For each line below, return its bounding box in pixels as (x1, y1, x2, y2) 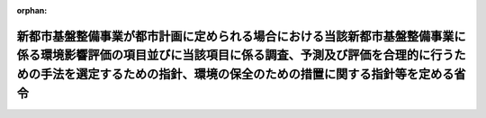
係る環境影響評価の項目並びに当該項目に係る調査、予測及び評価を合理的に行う (16, 48, 454, 63)
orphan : (16, 5, 48, 15)
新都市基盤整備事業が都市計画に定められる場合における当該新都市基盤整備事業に (16, 28, 466, 44)
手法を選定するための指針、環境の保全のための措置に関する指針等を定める (40, 67, 454, 81)
